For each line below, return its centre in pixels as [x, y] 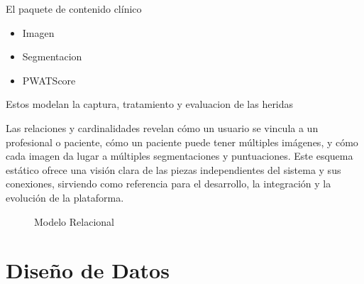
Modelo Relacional [74, 221]
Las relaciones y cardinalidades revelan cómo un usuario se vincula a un [162, 127]
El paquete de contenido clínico [74, 9]
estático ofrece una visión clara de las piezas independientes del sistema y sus [173, 169]
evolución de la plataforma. [65, 197]
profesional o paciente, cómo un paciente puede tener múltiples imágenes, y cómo [182, 142]
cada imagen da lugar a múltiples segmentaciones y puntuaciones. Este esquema [180, 156]
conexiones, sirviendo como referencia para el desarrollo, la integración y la [169, 184]
